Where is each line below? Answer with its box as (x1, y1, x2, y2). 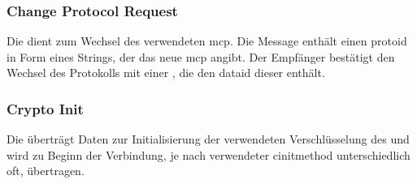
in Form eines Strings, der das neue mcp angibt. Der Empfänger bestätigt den (7, 48, 395, 65)
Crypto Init (7, 98, 84, 118)
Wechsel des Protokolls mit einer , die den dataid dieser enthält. (7, 64, 325, 81)
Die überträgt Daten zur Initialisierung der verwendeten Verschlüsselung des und (7, 131, 410, 148)
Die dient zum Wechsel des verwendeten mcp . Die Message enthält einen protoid (7, 32, 407, 49)
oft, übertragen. (7, 162, 85, 179)
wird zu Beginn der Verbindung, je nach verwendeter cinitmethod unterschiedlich (7, 146, 410, 163)
